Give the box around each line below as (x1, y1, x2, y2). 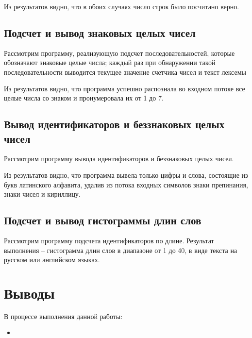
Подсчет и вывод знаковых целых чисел (4, 25, 196, 40)
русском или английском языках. (4, 254, 100, 265)
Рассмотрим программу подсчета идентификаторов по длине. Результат (4, 235, 214, 245)
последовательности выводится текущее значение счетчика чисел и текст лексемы (4, 67, 246, 77)
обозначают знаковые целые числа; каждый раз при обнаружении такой (4, 57, 216, 68)
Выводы (4, 283, 55, 303)
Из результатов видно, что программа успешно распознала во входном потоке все (4, 83, 245, 93)
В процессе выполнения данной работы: (4, 311, 123, 321)
